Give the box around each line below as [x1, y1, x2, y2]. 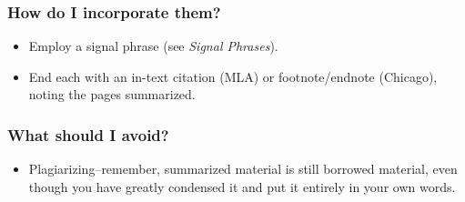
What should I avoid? [7, 123, 169, 146]
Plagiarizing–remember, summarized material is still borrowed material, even [28, 159, 458, 178]
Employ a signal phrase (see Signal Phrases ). [28, 36, 278, 56]
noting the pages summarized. [28, 85, 196, 104]
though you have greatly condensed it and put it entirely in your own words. [28, 177, 456, 196]
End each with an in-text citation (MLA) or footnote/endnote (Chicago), [28, 66, 438, 86]
